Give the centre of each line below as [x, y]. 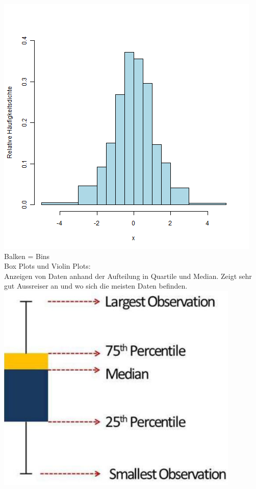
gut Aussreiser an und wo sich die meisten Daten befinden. [96, 286]
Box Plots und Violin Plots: [47, 266]
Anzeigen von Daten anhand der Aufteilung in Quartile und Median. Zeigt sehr [128, 276]
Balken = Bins [27, 256]
